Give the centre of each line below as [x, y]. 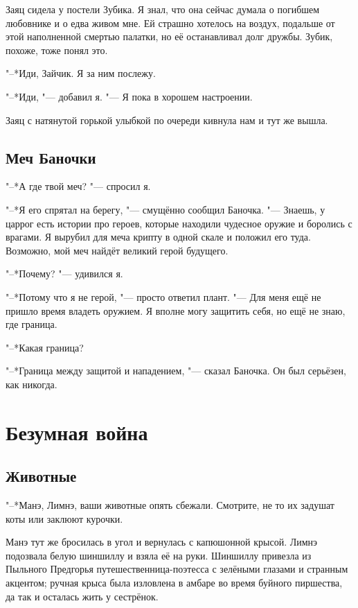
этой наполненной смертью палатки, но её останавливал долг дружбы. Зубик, [169, 36]
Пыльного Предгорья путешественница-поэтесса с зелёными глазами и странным [177, 569]
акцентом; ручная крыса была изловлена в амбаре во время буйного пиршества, [174, 583]
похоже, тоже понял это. [57, 50]
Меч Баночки [51, 157]
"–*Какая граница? [45, 347]
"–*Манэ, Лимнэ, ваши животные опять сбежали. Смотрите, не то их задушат [170, 505]
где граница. [32, 324]
